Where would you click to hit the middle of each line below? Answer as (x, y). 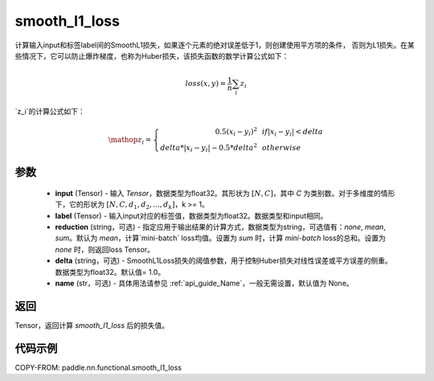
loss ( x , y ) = (206, 84)
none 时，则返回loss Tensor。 (104, 249)
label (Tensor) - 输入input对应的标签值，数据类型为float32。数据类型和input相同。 (191, 215)
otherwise (281, 148)
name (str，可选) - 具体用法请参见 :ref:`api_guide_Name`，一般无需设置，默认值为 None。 (204, 283)
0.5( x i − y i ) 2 (236, 132)
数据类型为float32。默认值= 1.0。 (110, 272)
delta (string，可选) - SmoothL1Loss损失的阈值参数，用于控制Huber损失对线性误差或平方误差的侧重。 (224, 260)
